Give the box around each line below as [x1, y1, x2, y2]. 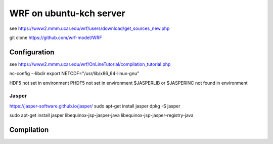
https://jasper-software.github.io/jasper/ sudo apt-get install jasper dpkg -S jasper [9, 103, 180, 109]
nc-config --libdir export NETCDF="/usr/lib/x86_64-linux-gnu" [9, 70, 140, 77]
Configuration [9, 48, 55, 56]
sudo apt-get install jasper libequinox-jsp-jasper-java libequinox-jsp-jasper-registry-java [9, 112, 194, 119]
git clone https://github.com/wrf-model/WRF [9, 34, 102, 41]
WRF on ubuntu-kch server [9, 8, 126, 19]
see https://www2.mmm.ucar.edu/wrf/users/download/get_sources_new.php [9, 25, 170, 31]
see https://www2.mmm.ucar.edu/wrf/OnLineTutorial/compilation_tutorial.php [9, 61, 171, 67]
